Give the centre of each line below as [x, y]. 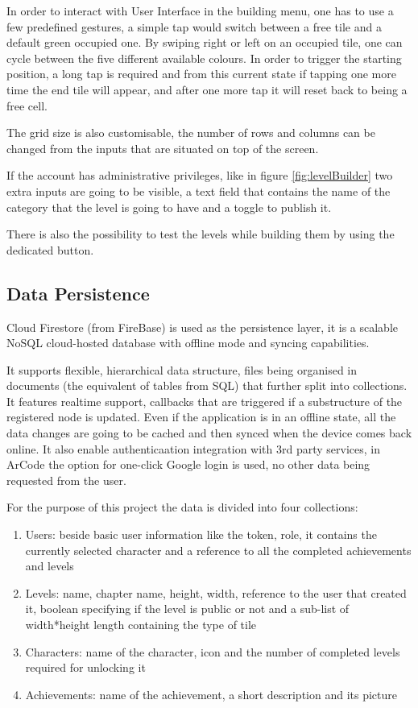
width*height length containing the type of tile [141, 625]
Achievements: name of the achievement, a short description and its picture [211, 694]
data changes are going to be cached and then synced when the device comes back [209, 433]
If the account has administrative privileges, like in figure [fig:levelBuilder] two [200, 175]
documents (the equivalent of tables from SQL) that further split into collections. [207, 385]
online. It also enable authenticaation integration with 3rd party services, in [193, 448]
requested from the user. [66, 480]
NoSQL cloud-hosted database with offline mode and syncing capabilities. [188, 343]
